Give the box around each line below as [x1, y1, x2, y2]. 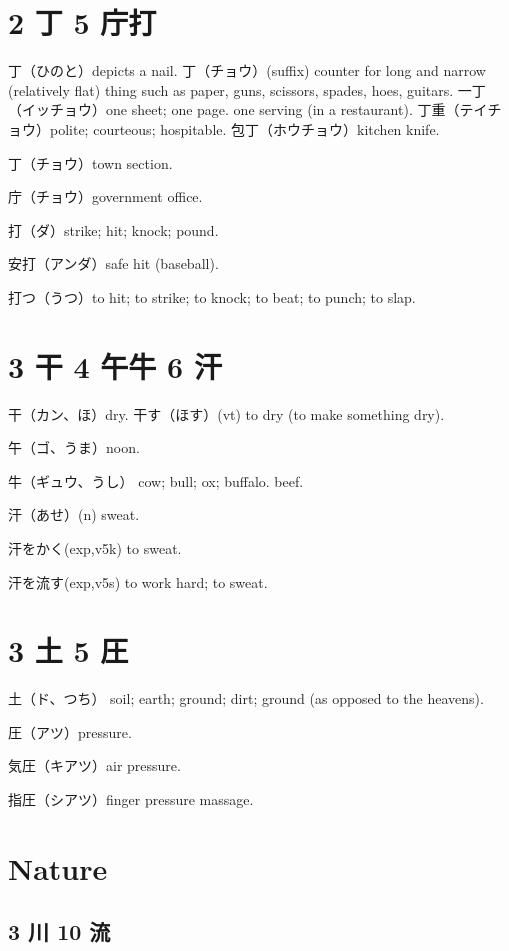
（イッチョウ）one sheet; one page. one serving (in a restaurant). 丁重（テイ [8, 99, 488, 120]
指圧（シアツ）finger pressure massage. [8, 789, 254, 810]
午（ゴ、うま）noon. [8, 437, 140, 458]
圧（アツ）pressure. [8, 721, 132, 742]
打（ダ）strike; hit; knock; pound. [8, 219, 219, 240]
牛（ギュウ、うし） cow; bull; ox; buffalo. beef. [8, 470, 304, 491]
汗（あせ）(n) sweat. [8, 504, 140, 525]
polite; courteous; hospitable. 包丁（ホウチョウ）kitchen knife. [49, 118, 440, 139]
